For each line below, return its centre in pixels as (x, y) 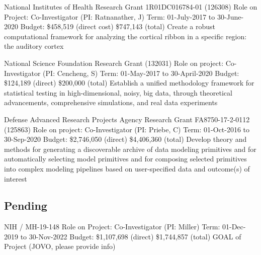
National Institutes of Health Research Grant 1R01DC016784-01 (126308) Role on (131, 7)
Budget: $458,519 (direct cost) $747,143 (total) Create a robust (118, 26)
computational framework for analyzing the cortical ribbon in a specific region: (125, 36)
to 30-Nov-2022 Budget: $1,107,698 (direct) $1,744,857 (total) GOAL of (131, 236)
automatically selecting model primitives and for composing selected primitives (125, 159)
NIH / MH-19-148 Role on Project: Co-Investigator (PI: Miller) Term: (112, 227)
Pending (26, 205)
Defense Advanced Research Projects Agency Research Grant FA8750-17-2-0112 (127, 119)
